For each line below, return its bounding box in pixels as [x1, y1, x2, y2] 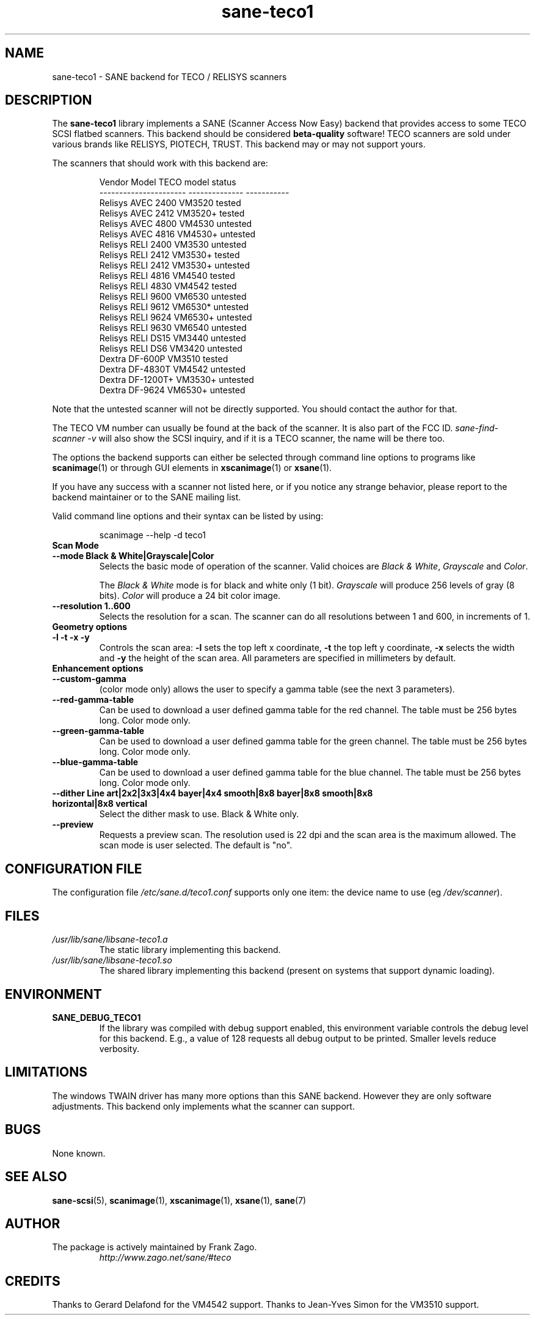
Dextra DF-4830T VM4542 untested [99, 364, 246, 375]
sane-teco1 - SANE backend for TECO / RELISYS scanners [52, 71, 287, 82]
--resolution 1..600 [52, 601, 131, 612]
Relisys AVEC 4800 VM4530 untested [99, 218, 252, 229]
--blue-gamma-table [52, 757, 139, 768]
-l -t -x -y [52, 632, 90, 643]
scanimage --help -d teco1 [99, 530, 206, 541]
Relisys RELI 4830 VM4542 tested [99, 281, 237, 292]
